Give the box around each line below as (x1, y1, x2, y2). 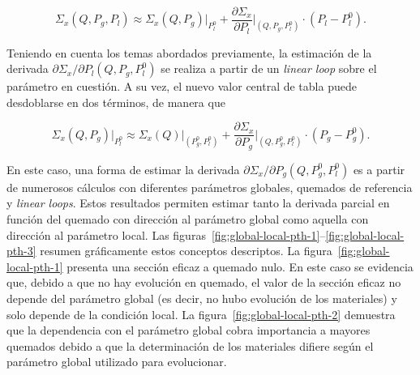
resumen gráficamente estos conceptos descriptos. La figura (40, 242, 332, 259)
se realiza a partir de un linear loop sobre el (161, 60, 377, 77)
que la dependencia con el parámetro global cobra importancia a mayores (6, 322, 371, 339)
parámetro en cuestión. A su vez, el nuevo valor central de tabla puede (6, 78, 357, 95)
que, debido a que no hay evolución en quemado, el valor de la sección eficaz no (6, 274, 401, 291)
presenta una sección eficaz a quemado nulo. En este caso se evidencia (66, 258, 414, 275)
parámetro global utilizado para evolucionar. (6, 353, 227, 370)
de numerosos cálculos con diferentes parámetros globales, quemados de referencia (6, 178, 413, 195)
